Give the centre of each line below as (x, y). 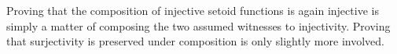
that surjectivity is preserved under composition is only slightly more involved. (195, 41)
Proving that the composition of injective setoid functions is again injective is (193, 11)
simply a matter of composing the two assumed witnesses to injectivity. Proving (198, 25)
